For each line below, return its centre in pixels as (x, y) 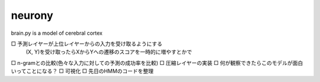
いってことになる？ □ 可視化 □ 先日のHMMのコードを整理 (82, 71)
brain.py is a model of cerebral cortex (57, 33)
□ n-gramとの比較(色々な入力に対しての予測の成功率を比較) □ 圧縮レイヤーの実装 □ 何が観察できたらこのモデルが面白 (157, 63)
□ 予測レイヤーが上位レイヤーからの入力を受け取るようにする (87, 44)
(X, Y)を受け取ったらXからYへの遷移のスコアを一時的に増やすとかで (109, 52)
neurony (32, 15)
